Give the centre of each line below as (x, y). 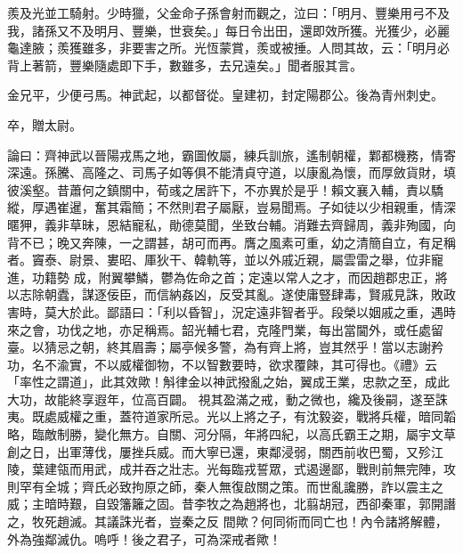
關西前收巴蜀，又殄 (374, 451)
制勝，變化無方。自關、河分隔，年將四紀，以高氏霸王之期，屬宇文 (250, 434)
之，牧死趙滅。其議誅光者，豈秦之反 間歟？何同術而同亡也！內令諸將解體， (227, 521)
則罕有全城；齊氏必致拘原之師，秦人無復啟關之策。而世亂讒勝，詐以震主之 (225, 486)
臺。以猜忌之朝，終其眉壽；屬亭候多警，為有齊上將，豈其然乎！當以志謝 (219, 347)
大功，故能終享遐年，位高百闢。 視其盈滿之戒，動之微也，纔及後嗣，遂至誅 (227, 399)
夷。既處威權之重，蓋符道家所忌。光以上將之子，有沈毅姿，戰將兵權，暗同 (225, 416)
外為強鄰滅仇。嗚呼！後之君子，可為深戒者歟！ (144, 538)
